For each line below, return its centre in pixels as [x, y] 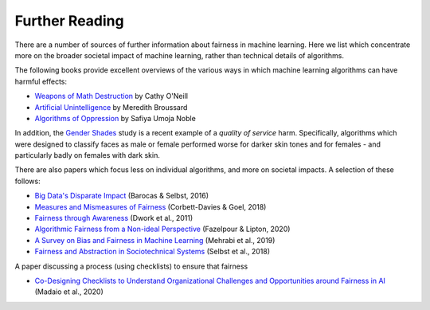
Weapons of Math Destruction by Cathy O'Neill [111, 96]
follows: [27, 181]
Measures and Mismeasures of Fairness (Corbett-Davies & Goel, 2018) [150, 206]
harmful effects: [41, 81]
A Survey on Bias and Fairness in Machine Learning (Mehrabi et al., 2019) [155, 240]
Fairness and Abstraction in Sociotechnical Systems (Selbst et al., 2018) [152, 252]
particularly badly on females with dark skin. [88, 155]
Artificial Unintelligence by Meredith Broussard [111, 107]
